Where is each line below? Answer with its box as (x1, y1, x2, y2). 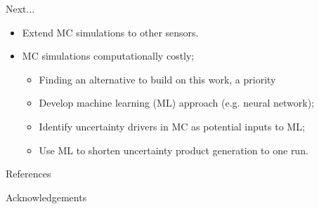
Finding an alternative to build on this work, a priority (39, 72, 276, 86)
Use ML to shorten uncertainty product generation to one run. (39, 142, 308, 157)
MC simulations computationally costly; (22, 48, 195, 63)
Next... (6, 1, 35, 15)
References (6, 166, 51, 181)
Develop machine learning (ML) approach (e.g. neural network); (39, 95, 314, 110)
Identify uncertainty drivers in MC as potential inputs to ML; (39, 119, 305, 133)
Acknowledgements (6, 189, 87, 204)
